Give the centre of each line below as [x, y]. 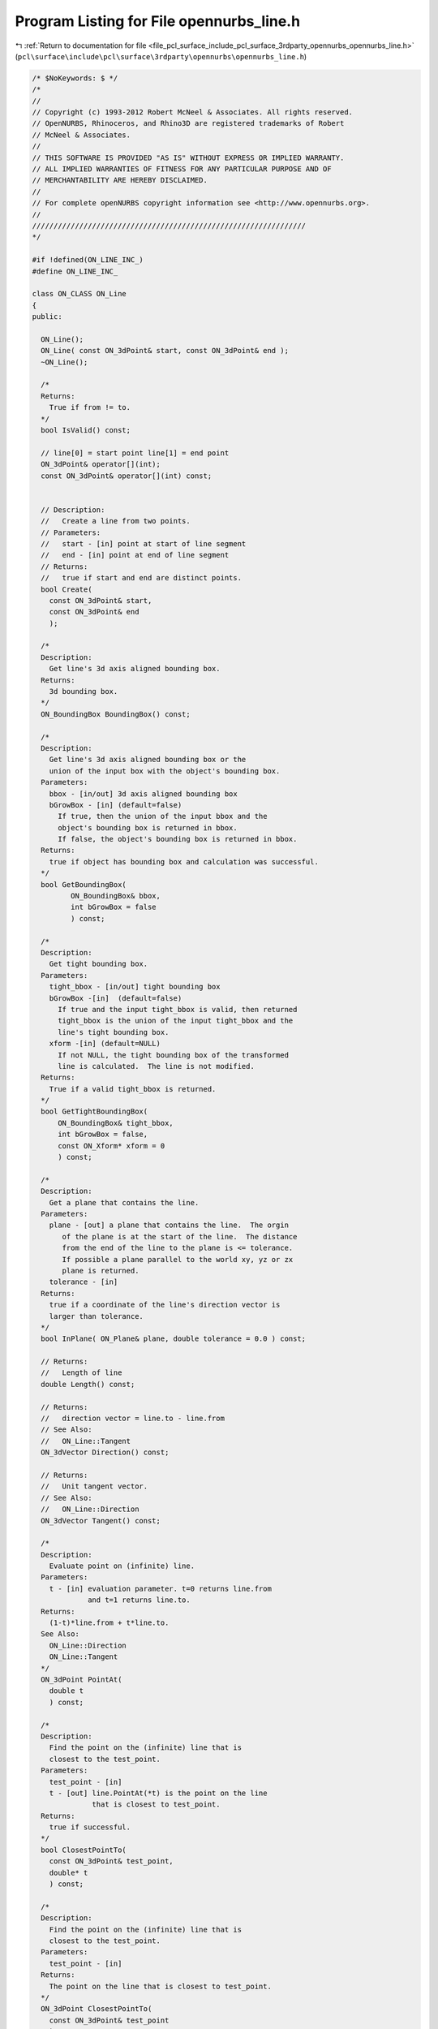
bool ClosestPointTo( [84, 1850]
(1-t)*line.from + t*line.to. [109, 1623]
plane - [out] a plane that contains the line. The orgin [169, 1225]
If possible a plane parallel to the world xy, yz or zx [178, 1259]
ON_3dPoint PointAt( [82, 1680]
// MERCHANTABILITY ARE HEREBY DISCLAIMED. [120, 180]
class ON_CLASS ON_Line [79, 294]
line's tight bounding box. [114, 1032]
